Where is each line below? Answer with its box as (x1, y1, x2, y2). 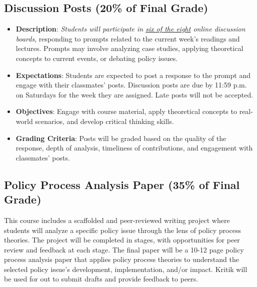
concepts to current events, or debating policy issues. (15, 52, 178, 63)
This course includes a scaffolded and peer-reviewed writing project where (4, 214, 230, 225)
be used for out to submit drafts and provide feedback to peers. (4, 273, 198, 284)
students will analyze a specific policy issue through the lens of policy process (4, 224, 241, 235)
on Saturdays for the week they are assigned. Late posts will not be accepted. (15, 89, 253, 99)
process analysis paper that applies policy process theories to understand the (4, 254, 239, 264)
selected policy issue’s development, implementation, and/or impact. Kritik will (4, 263, 247, 274)
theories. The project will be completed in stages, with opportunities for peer (4, 234, 240, 245)
